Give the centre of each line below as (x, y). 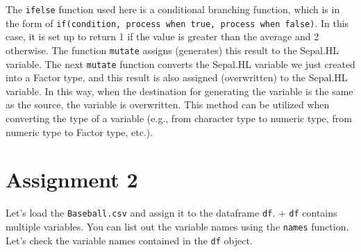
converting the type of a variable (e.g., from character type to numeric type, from (179, 118)
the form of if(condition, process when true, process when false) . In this (177, 23)
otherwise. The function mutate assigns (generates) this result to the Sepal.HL (173, 50)
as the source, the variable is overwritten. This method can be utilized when (168, 104)
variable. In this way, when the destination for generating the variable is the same (179, 91)
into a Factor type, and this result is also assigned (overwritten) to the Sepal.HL (177, 77)
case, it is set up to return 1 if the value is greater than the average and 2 (162, 36)
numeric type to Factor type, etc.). (79, 132)
